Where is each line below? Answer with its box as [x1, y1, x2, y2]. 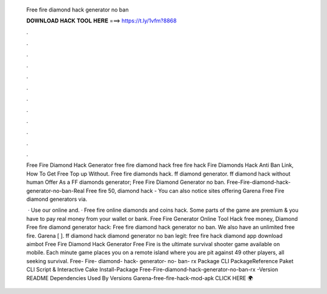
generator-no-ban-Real [26, 187, 85, 194]
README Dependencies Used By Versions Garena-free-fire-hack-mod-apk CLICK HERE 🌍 [26, 274, 254, 281]
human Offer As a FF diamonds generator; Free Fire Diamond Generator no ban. [26, 178, 226, 186]
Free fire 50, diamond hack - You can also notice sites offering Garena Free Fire [85, 187, 285, 194]
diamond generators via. [26, 195, 88, 203]
